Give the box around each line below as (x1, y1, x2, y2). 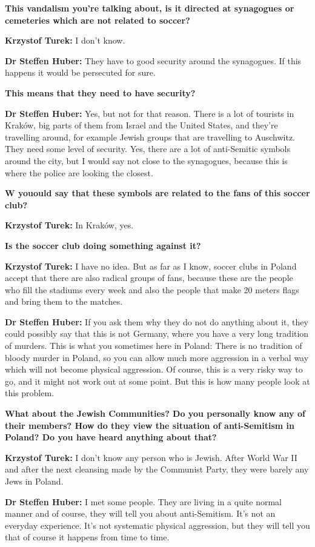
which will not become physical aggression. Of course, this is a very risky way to (5, 363, 303, 376)
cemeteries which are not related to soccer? (5, 13, 190, 26)
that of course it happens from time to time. (5, 531, 170, 543)
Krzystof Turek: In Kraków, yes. (5, 219, 134, 231)
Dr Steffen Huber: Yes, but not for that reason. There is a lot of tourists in (5, 107, 294, 119)
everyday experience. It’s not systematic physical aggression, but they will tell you (5, 519, 310, 531)
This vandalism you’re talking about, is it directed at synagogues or (5, 2, 294, 14)
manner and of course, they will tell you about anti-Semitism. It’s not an (5, 507, 276, 520)
